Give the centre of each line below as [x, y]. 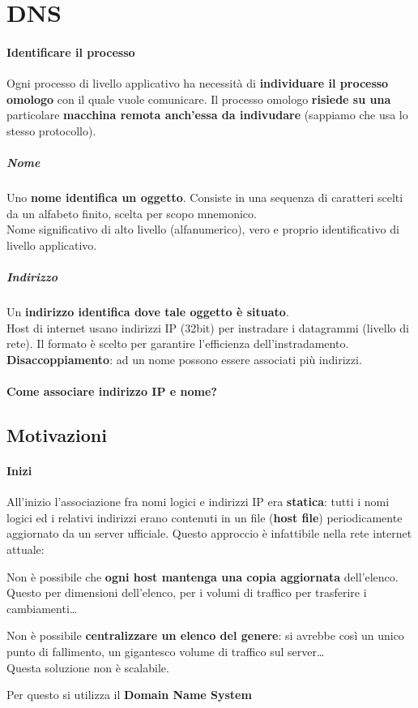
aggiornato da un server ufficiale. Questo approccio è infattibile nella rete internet [209, 533]
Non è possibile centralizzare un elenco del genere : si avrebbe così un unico [205, 635]
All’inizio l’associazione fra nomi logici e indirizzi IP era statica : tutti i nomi [198, 502]
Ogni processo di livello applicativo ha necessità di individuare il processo [198, 83]
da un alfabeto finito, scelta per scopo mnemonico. [132, 213]
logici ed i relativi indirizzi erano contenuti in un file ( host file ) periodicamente [205, 517]
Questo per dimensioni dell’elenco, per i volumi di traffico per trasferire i [187, 592]
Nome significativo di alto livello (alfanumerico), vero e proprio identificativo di [203, 229]
